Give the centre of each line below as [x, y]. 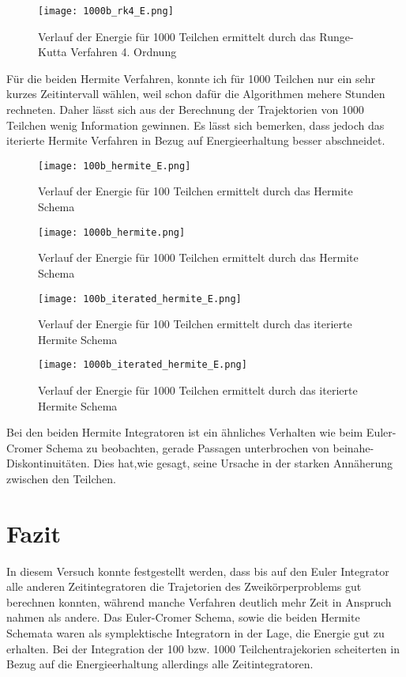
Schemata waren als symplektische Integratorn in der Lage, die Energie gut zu [195, 633]
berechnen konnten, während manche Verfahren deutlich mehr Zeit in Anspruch [199, 601]
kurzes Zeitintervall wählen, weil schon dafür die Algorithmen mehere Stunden [196, 94]
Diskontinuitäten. [48, 463]
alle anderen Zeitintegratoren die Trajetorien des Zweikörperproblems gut [184, 586]
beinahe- [353, 447]
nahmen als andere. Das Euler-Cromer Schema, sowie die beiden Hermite [183, 617]
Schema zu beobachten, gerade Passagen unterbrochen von [188, 447]
